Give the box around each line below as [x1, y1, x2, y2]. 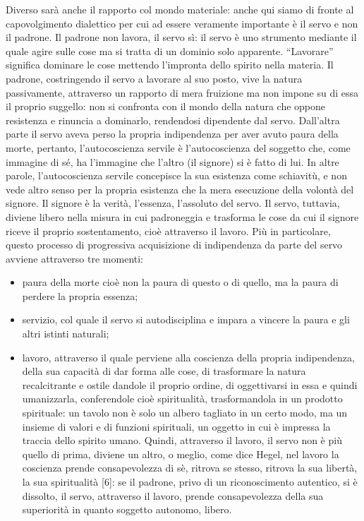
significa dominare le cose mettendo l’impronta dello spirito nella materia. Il [6, 57, 334, 72]
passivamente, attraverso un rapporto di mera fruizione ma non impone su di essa [6, 85, 359, 100]
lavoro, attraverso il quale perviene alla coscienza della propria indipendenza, [22, 349, 355, 364]
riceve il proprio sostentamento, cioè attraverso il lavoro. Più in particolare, [6, 223, 331, 238]
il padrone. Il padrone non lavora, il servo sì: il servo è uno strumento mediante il [6, 30, 357, 44]
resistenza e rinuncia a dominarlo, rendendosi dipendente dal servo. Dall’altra [6, 112, 340, 127]
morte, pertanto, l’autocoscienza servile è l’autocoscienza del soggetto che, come [6, 140, 351, 155]
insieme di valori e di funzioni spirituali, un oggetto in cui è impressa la [22, 419, 331, 433]
